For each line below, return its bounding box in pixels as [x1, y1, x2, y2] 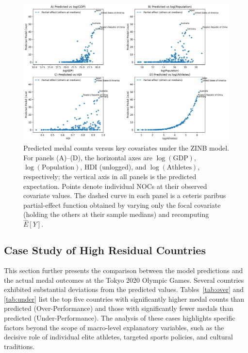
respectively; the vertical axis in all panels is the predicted [23, 171, 197, 181]
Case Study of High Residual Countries [4, 243, 206, 258]
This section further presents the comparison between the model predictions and [4, 265, 243, 275]
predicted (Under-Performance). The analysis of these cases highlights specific [4, 312, 235, 322]
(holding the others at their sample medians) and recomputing [23, 209, 209, 219]
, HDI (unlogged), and [80, 162, 147, 172]
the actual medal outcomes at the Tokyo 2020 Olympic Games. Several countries [4, 275, 244, 285]
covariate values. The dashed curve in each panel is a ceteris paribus [23, 190, 226, 200]
